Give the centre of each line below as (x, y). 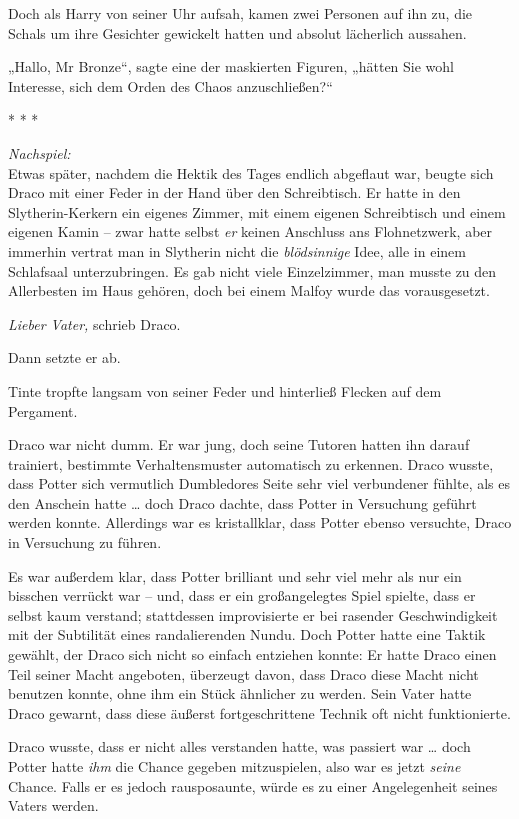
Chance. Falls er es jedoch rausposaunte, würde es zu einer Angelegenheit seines (253, 785)
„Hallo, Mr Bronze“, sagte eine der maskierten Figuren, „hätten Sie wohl (231, 66)
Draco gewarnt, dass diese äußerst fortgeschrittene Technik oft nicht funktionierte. (259, 712)
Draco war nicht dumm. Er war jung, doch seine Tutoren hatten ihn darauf (239, 444)
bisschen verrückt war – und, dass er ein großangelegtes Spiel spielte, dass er (242, 595)
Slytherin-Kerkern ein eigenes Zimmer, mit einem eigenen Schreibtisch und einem (257, 211)
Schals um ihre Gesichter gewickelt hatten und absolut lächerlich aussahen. (237, 32)
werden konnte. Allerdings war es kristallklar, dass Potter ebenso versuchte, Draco (260, 522)
